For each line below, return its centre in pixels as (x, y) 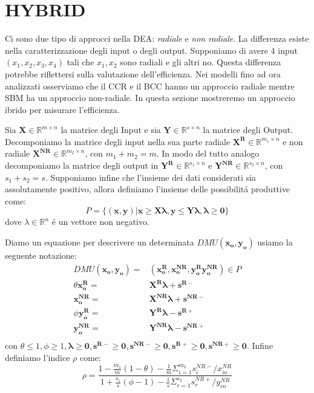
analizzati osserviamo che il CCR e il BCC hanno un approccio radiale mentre (150, 86)
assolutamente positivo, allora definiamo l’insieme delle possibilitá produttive (148, 189)
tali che (80, 62)
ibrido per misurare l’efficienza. (62, 109)
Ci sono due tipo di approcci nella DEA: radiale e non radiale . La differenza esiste (157, 38)
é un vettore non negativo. (100, 222)
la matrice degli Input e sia (111, 130)
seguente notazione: (41, 255)
